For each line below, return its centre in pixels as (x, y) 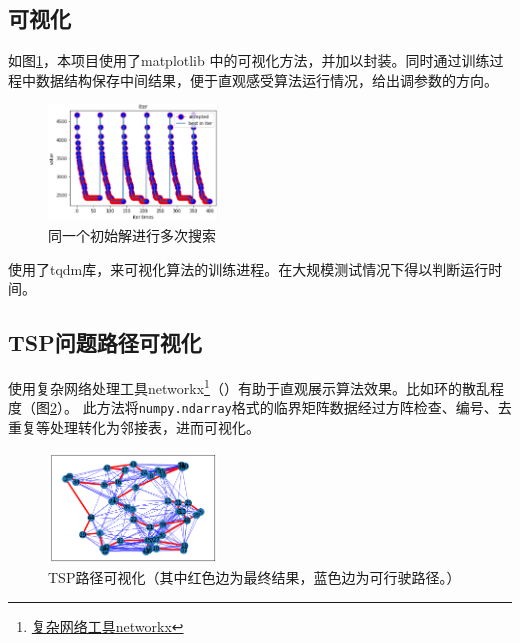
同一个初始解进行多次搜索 (132, 235)
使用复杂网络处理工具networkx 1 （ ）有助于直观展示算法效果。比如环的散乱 (249, 386)
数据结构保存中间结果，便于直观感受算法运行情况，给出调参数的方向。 (266, 79)
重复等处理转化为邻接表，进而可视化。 (134, 426)
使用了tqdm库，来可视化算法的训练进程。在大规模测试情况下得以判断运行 (248, 268)
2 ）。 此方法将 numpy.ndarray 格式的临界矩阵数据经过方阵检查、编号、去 (281, 407)
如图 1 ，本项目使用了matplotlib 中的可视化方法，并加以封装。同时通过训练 (249, 60)
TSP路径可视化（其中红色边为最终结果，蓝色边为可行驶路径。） (254, 577)
